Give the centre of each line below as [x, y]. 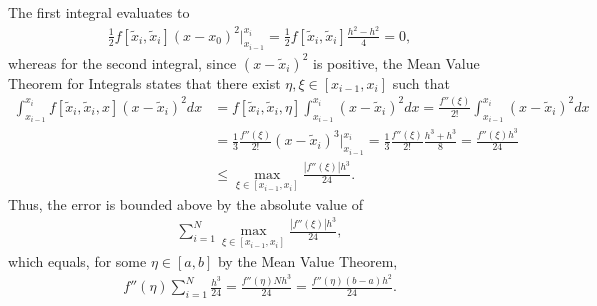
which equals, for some [77, 260]
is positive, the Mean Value [396, 62]
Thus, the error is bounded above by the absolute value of [186, 203]
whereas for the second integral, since [122, 62]
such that [421, 82]
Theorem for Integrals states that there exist [144, 82]
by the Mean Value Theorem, [307, 260]
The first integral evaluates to [99, 12]
